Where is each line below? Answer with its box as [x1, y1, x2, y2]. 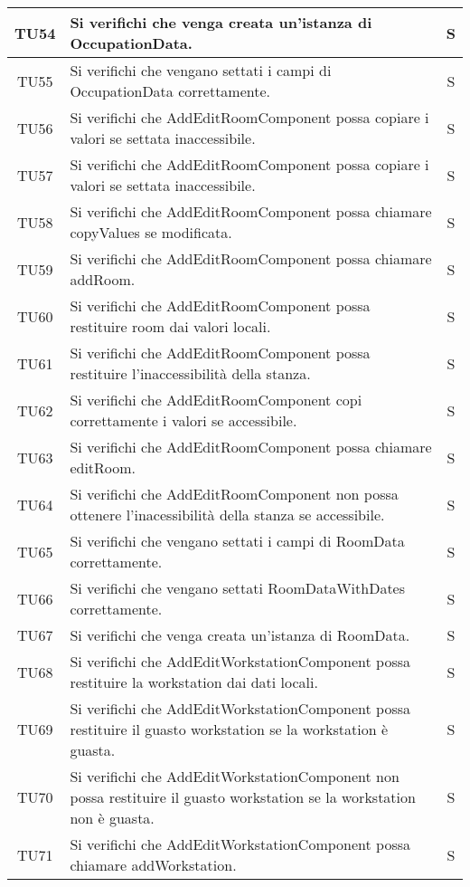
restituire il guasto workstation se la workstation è [70, 719, 389, 739]
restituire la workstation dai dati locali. [70, 672, 318, 692]
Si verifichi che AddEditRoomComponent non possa [70, 483, 399, 504]
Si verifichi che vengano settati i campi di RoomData [70, 530, 405, 551]
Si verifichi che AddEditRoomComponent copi [70, 389, 362, 410]
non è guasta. [70, 807, 155, 828]
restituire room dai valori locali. [70, 316, 271, 337]
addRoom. [70, 269, 136, 290]
